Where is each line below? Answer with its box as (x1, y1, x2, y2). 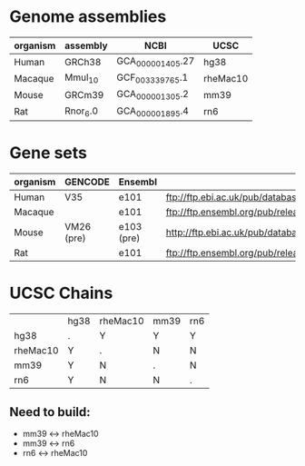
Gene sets (9, 143, 88, 163)
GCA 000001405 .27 (116, 55, 195, 69)
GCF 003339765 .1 (116, 71, 189, 85)
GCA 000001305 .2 (116, 88, 189, 102)
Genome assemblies (9, 6, 167, 27)
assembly (64, 39, 108, 52)
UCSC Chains (9, 283, 113, 303)
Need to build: (9, 404, 91, 420)
